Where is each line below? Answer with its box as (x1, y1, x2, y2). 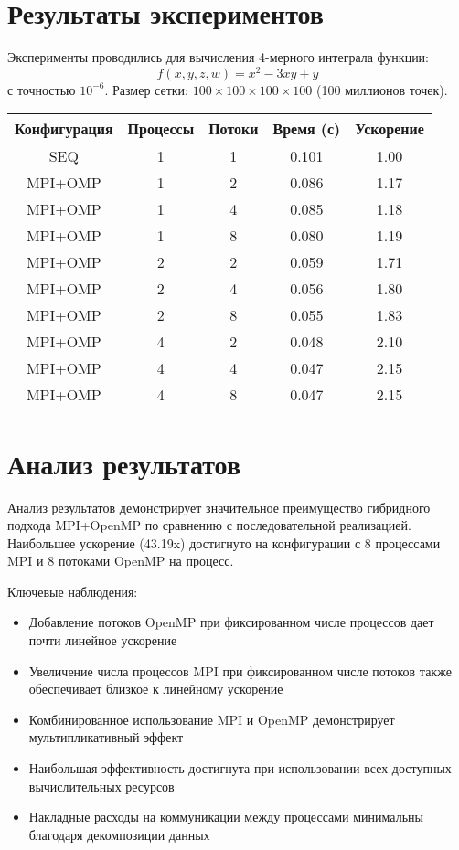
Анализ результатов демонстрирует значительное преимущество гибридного (7, 497, 431, 516)
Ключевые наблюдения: (7, 581, 138, 600)
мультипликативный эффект (28, 728, 184, 747)
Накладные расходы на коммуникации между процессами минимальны (28, 807, 423, 826)
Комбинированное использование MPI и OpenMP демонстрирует (28, 709, 395, 728)
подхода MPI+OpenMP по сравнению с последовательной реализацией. (7, 515, 411, 535)
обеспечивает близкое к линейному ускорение (28, 679, 283, 698)
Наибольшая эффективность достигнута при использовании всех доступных (28, 759, 452, 778)
